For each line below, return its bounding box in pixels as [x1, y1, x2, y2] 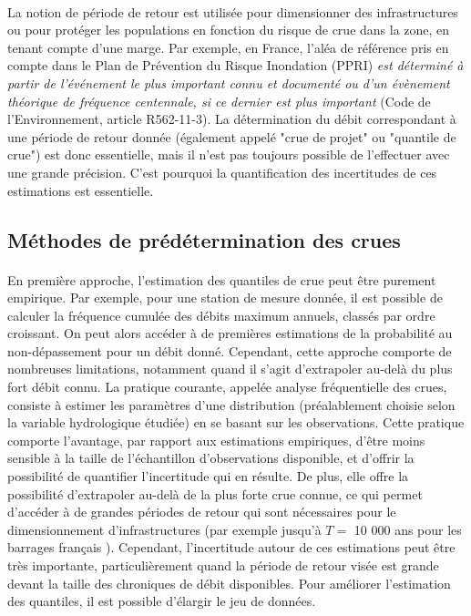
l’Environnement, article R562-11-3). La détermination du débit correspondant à [7, 109, 456, 128]
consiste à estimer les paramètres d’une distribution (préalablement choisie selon [7, 395, 456, 414]
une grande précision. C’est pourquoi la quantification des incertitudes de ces [7, 162, 437, 181]
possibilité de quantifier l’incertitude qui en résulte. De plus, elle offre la [7, 467, 409, 486]
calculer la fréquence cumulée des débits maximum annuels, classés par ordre [7, 305, 435, 324]
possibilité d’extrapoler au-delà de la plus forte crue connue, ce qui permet [7, 484, 423, 503]
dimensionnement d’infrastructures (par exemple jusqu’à [7, 519, 322, 539]
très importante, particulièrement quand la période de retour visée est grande [7, 556, 439, 574]
